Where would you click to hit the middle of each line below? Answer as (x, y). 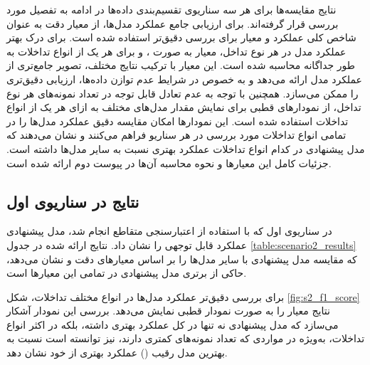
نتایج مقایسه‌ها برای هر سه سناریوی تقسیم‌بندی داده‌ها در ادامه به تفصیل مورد (171, 9)
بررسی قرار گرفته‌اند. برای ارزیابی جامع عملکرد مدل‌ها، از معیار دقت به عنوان (173, 23)
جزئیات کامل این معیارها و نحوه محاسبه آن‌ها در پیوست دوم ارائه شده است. (169, 163)
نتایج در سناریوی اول (73, 201)
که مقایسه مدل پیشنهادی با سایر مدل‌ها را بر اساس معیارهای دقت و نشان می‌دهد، (182, 259)
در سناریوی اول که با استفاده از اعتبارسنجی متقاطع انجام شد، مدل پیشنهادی (169, 231)
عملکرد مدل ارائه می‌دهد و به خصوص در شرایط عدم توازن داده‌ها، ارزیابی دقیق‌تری (184, 79)
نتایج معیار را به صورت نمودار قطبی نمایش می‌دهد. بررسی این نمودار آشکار (168, 311)
